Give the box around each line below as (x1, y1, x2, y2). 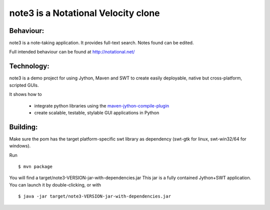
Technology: (9, 62, 49, 70)
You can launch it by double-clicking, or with (9, 181, 101, 187)
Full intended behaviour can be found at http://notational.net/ (9, 49, 135, 55)
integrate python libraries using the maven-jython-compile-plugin (34, 102, 169, 108)
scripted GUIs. (9, 82, 39, 88)
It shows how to (9, 91, 42, 97)
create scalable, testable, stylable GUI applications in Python (34, 109, 159, 115)
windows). (9, 143, 31, 149)
